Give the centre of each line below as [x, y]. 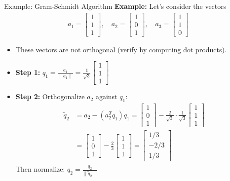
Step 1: [28, 72]
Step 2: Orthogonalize [50, 96]
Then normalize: [40, 169]
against [106, 96]
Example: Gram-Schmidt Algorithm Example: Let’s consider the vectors [115, 6]
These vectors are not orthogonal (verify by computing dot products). [121, 49]
